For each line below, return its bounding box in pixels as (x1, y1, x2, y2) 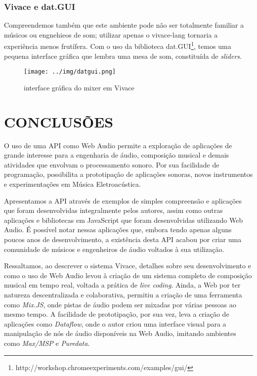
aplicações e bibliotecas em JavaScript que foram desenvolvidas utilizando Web (4, 214, 243, 225)
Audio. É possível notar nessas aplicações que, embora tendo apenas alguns (4, 224, 232, 235)
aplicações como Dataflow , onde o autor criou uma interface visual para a (4, 318, 226, 329)
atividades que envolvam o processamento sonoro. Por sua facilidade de (4, 159, 219, 169)
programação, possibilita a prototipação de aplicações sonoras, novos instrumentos (4, 169, 253, 179)
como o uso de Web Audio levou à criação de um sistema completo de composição (4, 270, 252, 280)
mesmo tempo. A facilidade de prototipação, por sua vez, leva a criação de (4, 309, 229, 319)
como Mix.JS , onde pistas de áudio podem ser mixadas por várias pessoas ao (4, 299, 236, 309)
